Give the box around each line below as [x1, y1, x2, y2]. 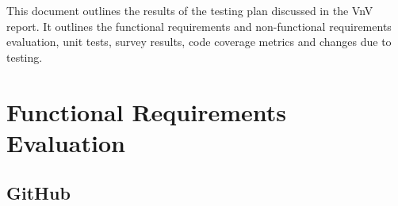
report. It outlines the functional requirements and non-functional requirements [6, 17, 392, 34]
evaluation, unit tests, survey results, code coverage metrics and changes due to [6, 33, 392, 50]
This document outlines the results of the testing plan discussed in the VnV [6, 2, 373, 18]
